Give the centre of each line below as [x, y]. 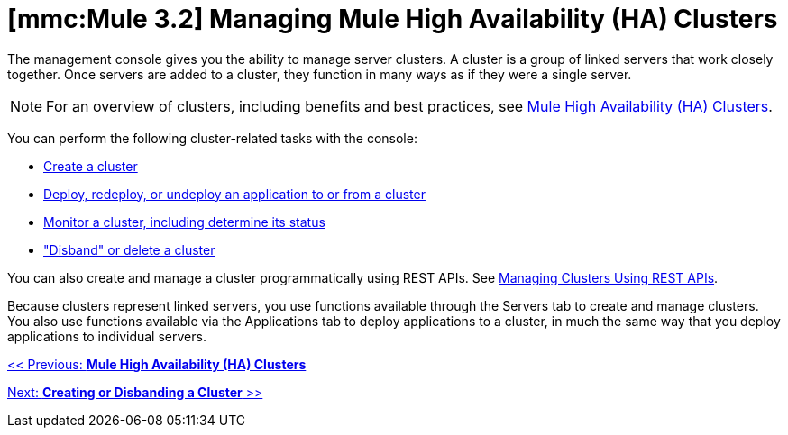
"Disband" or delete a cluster [129, 249]
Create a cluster [91, 166]
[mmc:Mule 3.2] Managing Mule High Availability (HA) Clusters [393, 19]
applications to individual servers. [107, 336]
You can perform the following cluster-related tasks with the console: [212, 138]
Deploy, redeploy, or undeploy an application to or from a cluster [234, 194]
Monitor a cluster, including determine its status [184, 222]
